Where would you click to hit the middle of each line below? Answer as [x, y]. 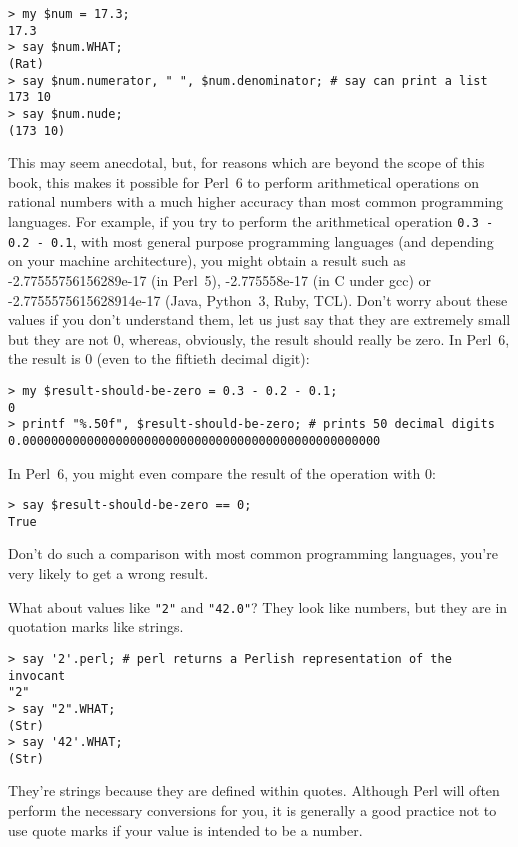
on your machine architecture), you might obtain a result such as [207, 260]
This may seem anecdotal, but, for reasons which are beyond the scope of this [246, 162]
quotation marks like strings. [96, 626]
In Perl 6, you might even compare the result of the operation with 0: [222, 472]
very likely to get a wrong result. [108, 573]
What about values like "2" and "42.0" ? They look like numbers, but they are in [258, 606]
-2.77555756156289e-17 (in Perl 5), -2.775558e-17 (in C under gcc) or [220, 279]
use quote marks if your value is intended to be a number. [185, 829]
